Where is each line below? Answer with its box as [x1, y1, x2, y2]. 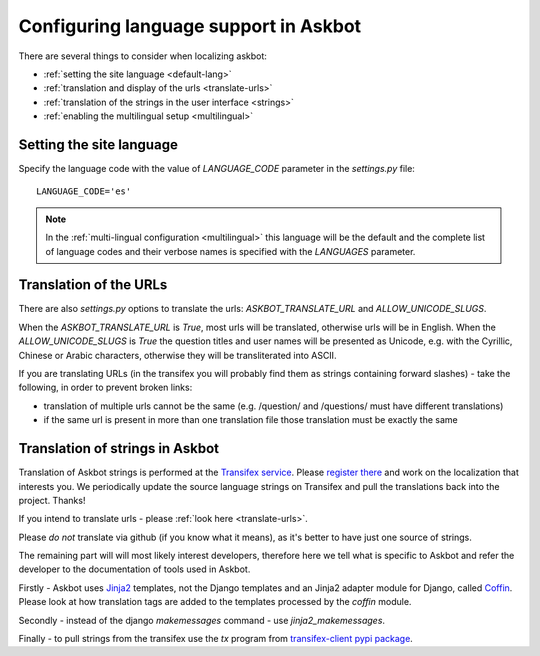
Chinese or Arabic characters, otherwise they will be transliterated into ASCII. [18, 349, 337, 361]
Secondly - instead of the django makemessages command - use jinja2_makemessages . [18, 614, 385, 626]
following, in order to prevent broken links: [18, 381, 193, 394]
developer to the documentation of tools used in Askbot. [18, 563, 251, 575]
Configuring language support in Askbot [18, 15, 362, 37]
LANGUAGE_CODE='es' [36, 186, 132, 197]
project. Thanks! [18, 494, 86, 506]
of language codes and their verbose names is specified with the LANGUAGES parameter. [45, 245, 416, 257]
